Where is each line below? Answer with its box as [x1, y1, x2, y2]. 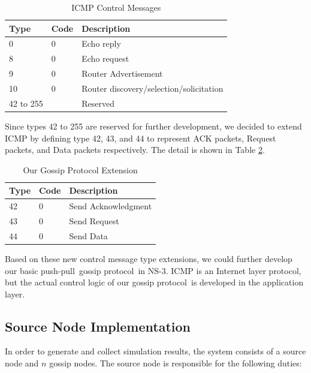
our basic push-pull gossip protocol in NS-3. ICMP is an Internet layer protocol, [5, 264, 301, 276]
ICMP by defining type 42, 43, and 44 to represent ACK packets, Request [5, 131, 276, 144]
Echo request [81, 52, 129, 65]
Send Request [69, 214, 119, 227]
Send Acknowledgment [69, 200, 152, 212]
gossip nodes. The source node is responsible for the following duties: [49, 357, 302, 369]
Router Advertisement [81, 67, 163, 80]
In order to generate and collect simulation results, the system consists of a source [5, 345, 306, 357]
